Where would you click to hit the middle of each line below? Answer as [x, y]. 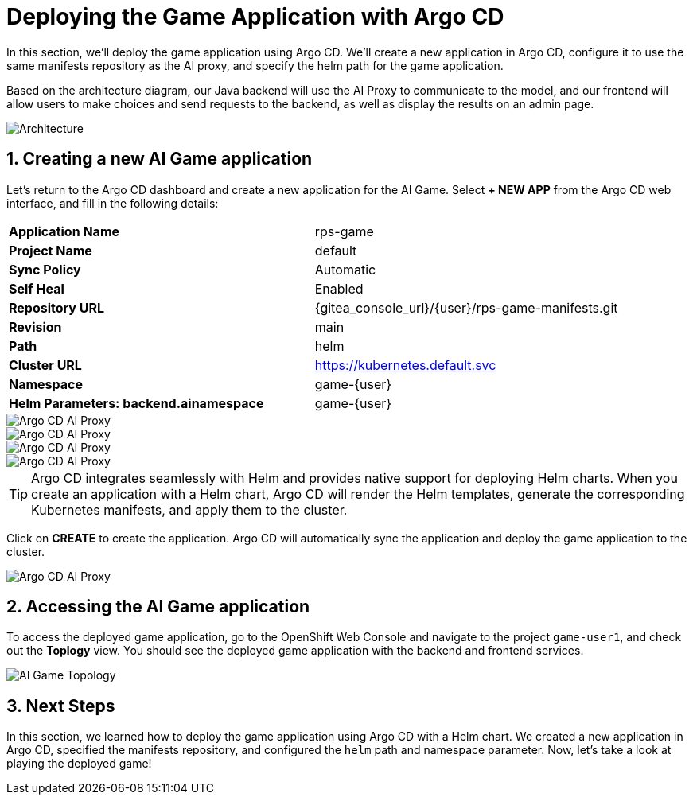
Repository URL [57, 307]
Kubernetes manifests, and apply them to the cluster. [189, 509]
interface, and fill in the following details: [113, 203]
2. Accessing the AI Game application [158, 607]
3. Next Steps [61, 706]
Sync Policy [45, 269]
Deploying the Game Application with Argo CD [255, 17]
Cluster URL [45, 365]
